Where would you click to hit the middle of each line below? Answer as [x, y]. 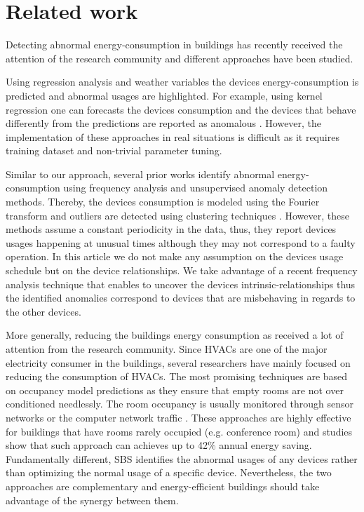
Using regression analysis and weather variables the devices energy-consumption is [182, 82]
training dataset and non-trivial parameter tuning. [114, 150]
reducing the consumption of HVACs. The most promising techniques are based [177, 376]
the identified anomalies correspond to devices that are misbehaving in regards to [181, 298]
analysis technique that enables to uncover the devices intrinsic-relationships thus [181, 284]
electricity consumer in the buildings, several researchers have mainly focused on [178, 362]
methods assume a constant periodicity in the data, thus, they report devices [171, 229]
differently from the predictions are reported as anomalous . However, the [164, 123]
